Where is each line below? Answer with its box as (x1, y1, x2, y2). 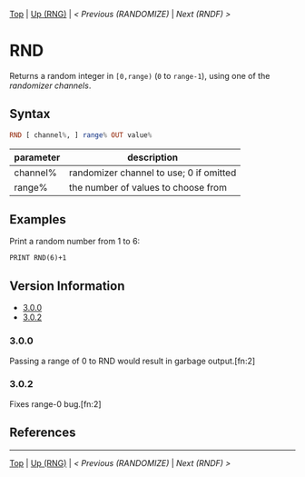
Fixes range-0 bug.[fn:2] (9, 398, 102, 409)
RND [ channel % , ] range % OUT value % (9, 130, 152, 140)
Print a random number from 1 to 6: (9, 236, 141, 247)
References (9, 425, 76, 441)
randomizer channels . (9, 80, 92, 91)
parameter (14, 151, 61, 164)
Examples (9, 212, 66, 227)
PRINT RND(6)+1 (9, 253, 67, 263)
